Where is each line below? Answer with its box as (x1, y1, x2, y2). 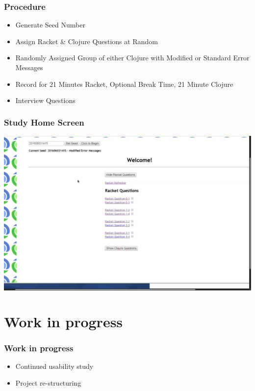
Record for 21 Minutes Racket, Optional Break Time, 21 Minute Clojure (15, 78, 233, 89)
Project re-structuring (15, 377, 81, 388)
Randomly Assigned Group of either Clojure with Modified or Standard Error (15, 52, 250, 63)
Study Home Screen (4, 116, 84, 128)
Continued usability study (15, 361, 94, 371)
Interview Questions (15, 95, 76, 105)
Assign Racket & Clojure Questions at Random (15, 36, 158, 46)
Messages (15, 62, 43, 72)
